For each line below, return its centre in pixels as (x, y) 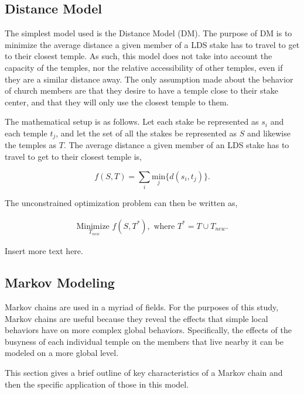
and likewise (269, 133)
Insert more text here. (44, 251)
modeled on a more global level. (62, 353)
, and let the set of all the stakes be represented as (146, 133)
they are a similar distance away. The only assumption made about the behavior (149, 79)
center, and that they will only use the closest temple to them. (117, 102)
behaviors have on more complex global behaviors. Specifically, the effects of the (148, 330)
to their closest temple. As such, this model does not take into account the (139, 56)
